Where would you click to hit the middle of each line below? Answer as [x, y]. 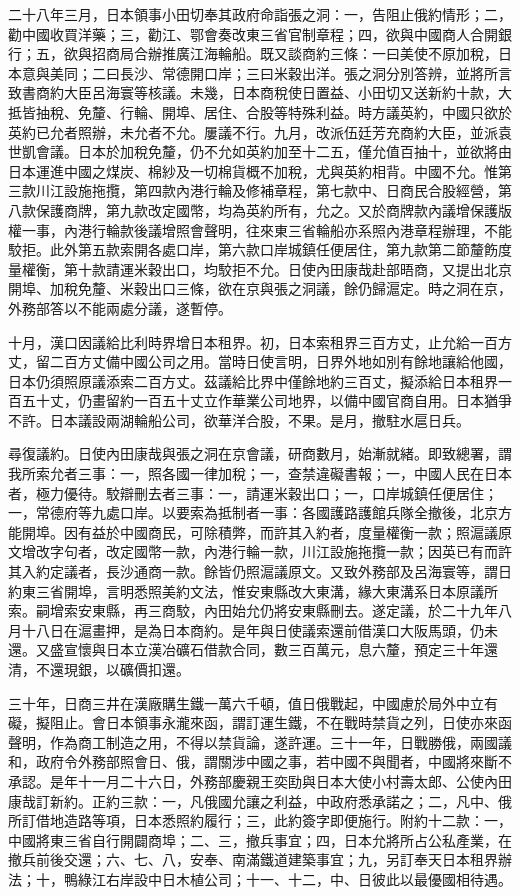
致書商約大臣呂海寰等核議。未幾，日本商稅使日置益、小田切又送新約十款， [253, 92]
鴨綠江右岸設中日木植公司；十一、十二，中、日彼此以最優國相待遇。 [287, 878]
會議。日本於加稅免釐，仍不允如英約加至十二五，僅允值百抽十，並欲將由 [273, 151]
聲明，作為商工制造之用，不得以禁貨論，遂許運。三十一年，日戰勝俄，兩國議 [260, 741]
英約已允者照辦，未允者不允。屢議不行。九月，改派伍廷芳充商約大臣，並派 [253, 131]
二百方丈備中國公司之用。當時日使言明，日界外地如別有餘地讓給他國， [280, 361]
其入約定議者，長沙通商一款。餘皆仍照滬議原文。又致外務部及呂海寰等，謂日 [260, 571]
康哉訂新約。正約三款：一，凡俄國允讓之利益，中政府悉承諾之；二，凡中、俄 [260, 800]
